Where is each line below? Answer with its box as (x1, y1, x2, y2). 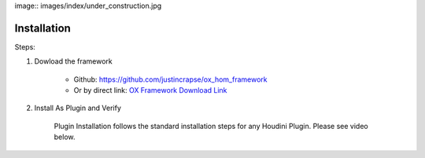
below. (54, 132, 76, 141)
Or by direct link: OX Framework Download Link (73, 86, 227, 95)
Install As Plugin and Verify (34, 103, 122, 113)
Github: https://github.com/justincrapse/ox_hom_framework (73, 75, 268, 84)
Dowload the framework (34, 57, 113, 66)
